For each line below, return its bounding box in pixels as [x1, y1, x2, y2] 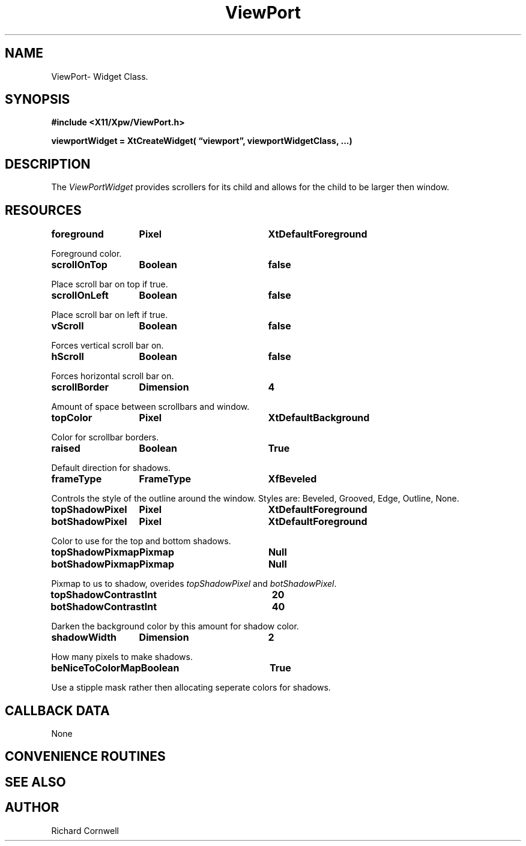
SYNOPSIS [5, 92, 70, 107]
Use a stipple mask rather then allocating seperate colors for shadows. [51, 682, 331, 693]
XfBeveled [268, 473, 317, 485]
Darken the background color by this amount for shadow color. [51, 621, 299, 632]
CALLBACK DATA [5, 703, 110, 718]
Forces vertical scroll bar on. [51, 340, 164, 351]
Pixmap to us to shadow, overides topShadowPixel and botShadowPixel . [51, 578, 337, 589]
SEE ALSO [5, 774, 66, 790]
